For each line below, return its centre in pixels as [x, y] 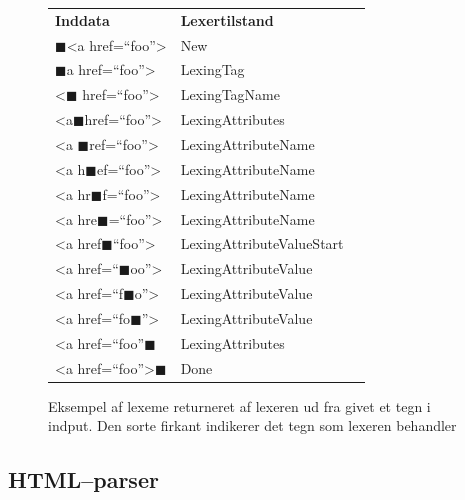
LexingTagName [230, 94]
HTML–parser [83, 479]
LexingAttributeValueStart [262, 243]
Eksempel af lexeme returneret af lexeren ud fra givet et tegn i [239, 405]
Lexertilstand [227, 19]
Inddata [82, 19]
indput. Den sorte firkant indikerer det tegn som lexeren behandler [252, 425]
